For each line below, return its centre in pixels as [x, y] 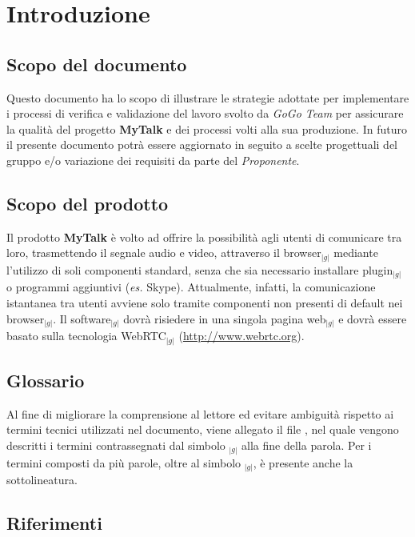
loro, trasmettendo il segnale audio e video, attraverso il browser [164, 252]
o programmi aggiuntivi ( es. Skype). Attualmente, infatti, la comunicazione [191, 287]
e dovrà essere [373, 318]
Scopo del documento [97, 64]
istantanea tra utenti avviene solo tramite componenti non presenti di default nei [205, 302]
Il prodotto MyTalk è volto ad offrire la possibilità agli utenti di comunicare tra [204, 236]
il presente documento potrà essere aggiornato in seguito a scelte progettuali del [202, 144]
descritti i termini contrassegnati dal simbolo [116, 445]
